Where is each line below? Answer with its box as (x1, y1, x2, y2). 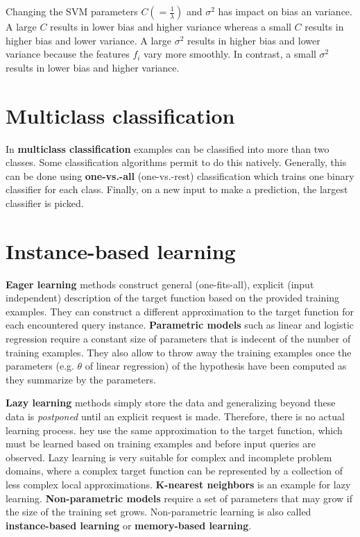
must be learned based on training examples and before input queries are (6, 436, 316, 451)
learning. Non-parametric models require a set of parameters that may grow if (6, 490, 352, 505)
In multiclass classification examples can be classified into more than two (6, 141, 329, 156)
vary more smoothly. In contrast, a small (144, 47, 316, 61)
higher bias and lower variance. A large (6, 33, 172, 47)
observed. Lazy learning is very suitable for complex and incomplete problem (6, 449, 332, 464)
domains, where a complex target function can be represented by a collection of (6, 463, 343, 478)
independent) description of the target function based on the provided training (6, 290, 340, 305)
